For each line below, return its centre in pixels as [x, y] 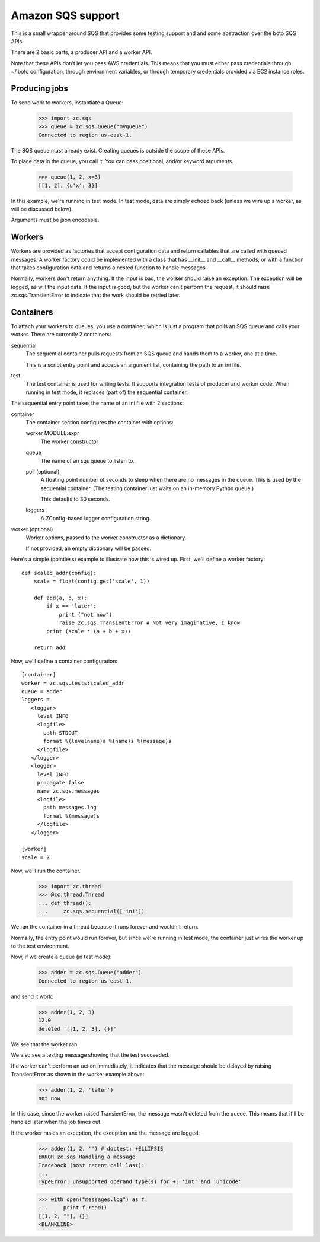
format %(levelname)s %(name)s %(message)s [108, 741]
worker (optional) [32, 529]
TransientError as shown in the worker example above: [78, 1074]
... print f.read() [73, 1208]
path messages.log [70, 808]
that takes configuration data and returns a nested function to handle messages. [109, 268]
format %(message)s [72, 816]
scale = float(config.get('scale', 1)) [92, 581]
